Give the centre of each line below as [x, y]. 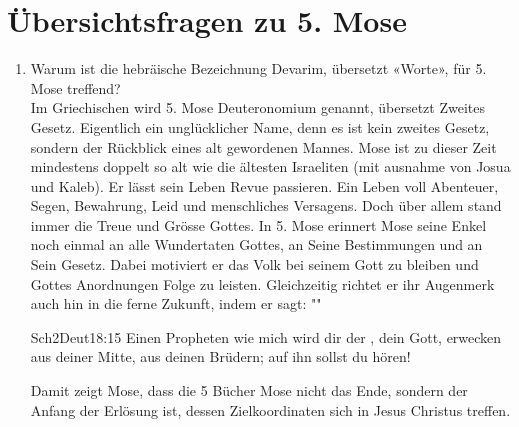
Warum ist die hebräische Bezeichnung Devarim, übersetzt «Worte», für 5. [258, 68]
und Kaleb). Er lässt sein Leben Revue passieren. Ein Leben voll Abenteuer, [264, 185]
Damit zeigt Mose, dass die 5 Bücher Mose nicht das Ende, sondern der [249, 390]
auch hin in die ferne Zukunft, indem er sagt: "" [176, 303]
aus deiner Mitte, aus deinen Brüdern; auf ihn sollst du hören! [220, 356]
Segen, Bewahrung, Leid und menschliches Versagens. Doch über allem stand [266, 205]
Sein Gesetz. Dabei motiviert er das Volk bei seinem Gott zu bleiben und [254, 264]
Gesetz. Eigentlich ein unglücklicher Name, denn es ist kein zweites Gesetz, [260, 126]
